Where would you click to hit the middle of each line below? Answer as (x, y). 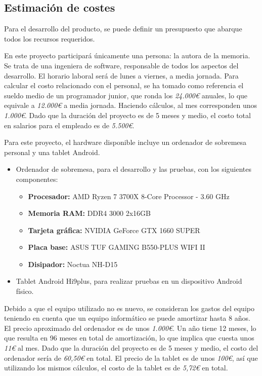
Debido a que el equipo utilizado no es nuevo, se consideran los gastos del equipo (129, 308)
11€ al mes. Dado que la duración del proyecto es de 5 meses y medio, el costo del (131, 348)
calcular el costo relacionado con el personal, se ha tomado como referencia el (124, 85)
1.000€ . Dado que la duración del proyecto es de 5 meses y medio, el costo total (127, 115)
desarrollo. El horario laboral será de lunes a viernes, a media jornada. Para (121, 75)
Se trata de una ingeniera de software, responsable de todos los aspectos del (121, 65)
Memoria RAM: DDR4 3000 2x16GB (89, 213)
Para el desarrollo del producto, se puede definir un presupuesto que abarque (123, 29)
